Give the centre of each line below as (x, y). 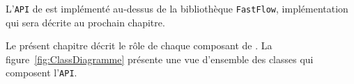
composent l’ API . (41, 73)
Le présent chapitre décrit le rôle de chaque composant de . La (139, 45)
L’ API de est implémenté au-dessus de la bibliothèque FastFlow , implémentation (177, 8)
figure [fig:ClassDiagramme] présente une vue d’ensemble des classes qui (160, 59)
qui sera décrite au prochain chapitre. (85, 22)
